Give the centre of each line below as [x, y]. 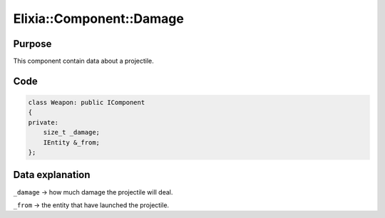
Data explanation [52, 175]
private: [43, 122]
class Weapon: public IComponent [87, 103]
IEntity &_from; [71, 142]
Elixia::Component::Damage [99, 19]
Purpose [32, 44]
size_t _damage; [71, 133]
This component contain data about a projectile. [84, 61]
